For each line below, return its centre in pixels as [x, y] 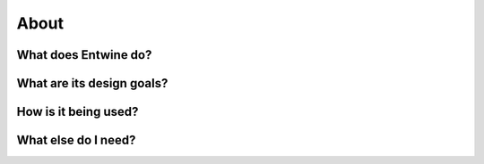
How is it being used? [78, 112]
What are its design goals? [92, 83]
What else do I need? [76, 140]
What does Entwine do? [84, 55]
